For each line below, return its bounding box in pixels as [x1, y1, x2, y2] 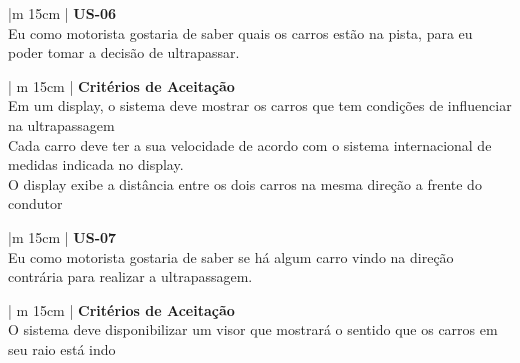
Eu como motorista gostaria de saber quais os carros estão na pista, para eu [8, 22, 473, 43]
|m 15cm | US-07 [8, 226, 117, 247]
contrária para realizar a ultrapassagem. [8, 266, 253, 287]
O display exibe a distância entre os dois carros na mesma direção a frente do [8, 173, 482, 194]
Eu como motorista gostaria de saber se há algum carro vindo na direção [8, 246, 454, 267]
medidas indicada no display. [8, 154, 184, 175]
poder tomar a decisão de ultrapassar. [8, 42, 240, 63]
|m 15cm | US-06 [8, 3, 117, 23]
